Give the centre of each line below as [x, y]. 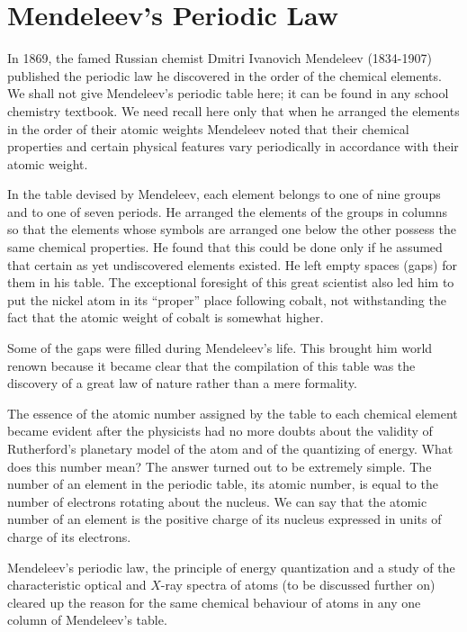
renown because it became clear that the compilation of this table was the [211, 365]
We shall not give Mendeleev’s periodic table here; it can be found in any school [228, 93]
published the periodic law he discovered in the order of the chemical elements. [225, 75]
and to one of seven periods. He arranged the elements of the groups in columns [227, 211]
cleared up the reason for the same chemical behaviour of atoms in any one [214, 602]
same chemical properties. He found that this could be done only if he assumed [225, 247]
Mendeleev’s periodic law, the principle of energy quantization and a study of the [231, 567]
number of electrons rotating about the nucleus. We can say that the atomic [217, 501]
